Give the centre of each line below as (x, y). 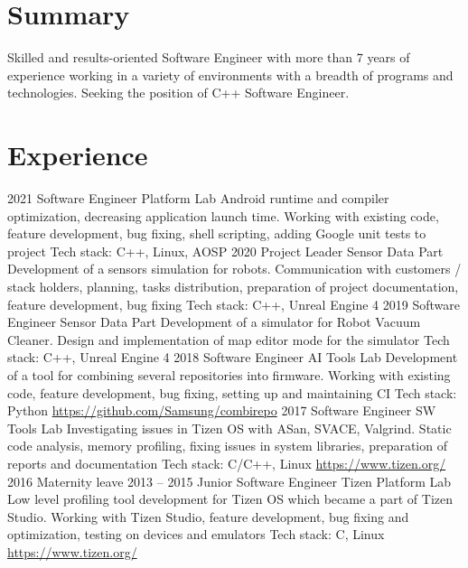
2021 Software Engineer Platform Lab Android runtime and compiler (198, 198)
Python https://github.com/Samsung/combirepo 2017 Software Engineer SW (222, 410)
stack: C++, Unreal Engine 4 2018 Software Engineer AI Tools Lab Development (233, 357)
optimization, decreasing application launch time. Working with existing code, (223, 215)
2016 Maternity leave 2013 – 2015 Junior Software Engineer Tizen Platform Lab (229, 481)
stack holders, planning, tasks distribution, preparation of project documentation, (233, 286)
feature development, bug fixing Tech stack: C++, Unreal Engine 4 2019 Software (234, 304)
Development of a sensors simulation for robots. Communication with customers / (234, 269)
